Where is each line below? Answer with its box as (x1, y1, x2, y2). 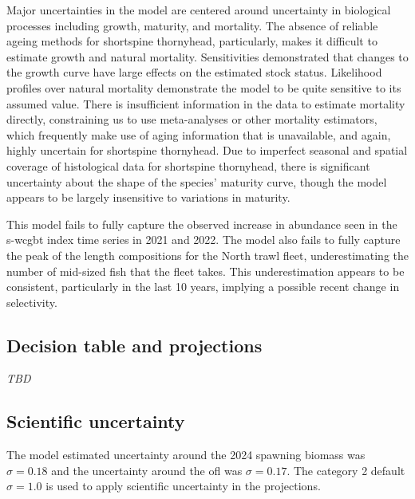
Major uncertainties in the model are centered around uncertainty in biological (6, 2, 391, 18)
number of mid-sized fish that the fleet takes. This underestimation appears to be (6, 262, 405, 279)
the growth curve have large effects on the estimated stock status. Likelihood (6, 64, 382, 81)
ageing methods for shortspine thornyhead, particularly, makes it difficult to (6, 33, 377, 49)
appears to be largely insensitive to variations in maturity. (6, 189, 290, 206)
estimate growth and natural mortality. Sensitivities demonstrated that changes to (6, 48, 409, 65)
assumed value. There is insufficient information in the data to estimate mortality (6, 95, 405, 112)
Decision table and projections (6, 332, 263, 357)
